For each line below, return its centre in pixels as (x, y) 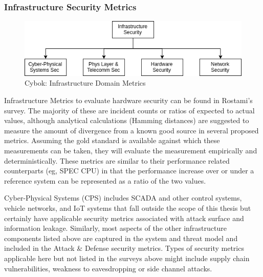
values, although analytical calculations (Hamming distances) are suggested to (127, 120)
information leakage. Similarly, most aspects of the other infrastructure (115, 228)
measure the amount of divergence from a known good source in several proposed (131, 130)
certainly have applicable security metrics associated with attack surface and (124, 218)
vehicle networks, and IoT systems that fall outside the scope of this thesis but (128, 207)
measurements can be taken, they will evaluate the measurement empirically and (131, 150)
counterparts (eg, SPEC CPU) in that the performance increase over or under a (129, 171)
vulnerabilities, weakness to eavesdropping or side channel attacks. (108, 268)
